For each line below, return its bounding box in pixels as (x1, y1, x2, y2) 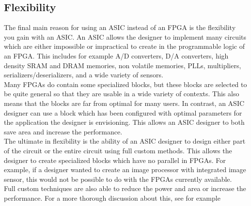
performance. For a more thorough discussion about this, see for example (4, 192, 220, 203)
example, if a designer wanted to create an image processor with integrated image (4, 164, 246, 175)
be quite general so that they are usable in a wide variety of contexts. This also (4, 88, 239, 99)
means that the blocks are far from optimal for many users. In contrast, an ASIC (4, 98, 245, 108)
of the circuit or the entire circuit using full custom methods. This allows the (4, 145, 232, 155)
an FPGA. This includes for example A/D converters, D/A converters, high (4, 50, 229, 60)
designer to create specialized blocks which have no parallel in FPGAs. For (4, 155, 226, 165)
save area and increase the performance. (4, 126, 123, 136)
